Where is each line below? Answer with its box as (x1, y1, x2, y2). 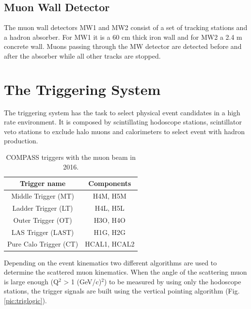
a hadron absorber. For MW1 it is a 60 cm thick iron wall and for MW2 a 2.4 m (4, 31, 242, 42)
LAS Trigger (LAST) (11, 227, 74, 237)
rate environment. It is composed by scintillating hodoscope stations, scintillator (4, 117, 242, 127)
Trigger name (20, 178, 66, 188)
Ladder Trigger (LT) (12, 202, 73, 213)
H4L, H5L (94, 202, 125, 213)
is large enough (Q (4, 276, 59, 286)
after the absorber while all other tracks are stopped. (4, 50, 161, 61)
